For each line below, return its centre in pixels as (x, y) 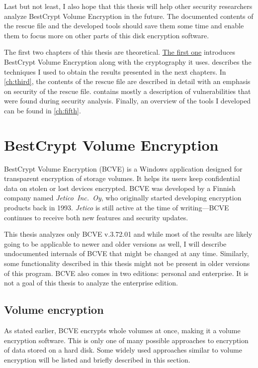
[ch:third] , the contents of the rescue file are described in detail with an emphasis (127, 81)
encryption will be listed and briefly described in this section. (97, 359)
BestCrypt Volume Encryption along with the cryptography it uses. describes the (128, 61)
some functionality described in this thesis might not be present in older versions (127, 263)
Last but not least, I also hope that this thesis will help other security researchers (128, 6)
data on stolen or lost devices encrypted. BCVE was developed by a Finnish (120, 188)
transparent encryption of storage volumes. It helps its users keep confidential (122, 178)
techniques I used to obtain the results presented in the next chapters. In (115, 71)
